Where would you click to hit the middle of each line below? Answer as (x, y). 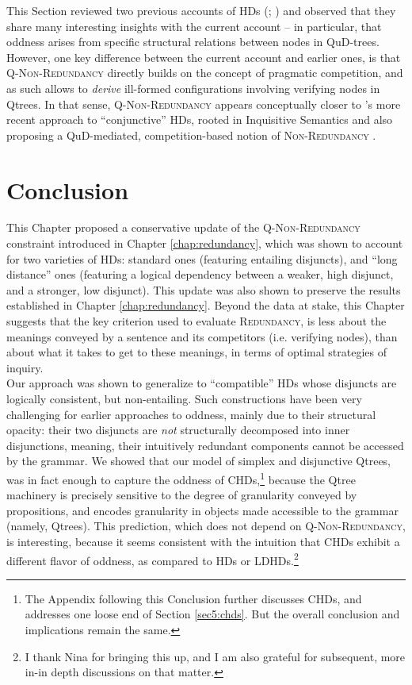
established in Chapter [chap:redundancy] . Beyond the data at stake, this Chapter (206, 305)
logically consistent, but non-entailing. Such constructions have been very (184, 398)
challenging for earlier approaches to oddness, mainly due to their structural (191, 414)
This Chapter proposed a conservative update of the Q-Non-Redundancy (183, 227)
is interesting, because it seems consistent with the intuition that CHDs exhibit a (203, 541)
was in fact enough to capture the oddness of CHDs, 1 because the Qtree (181, 478)
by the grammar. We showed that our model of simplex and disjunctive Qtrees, (199, 461)
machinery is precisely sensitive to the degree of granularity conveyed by (182, 495)
